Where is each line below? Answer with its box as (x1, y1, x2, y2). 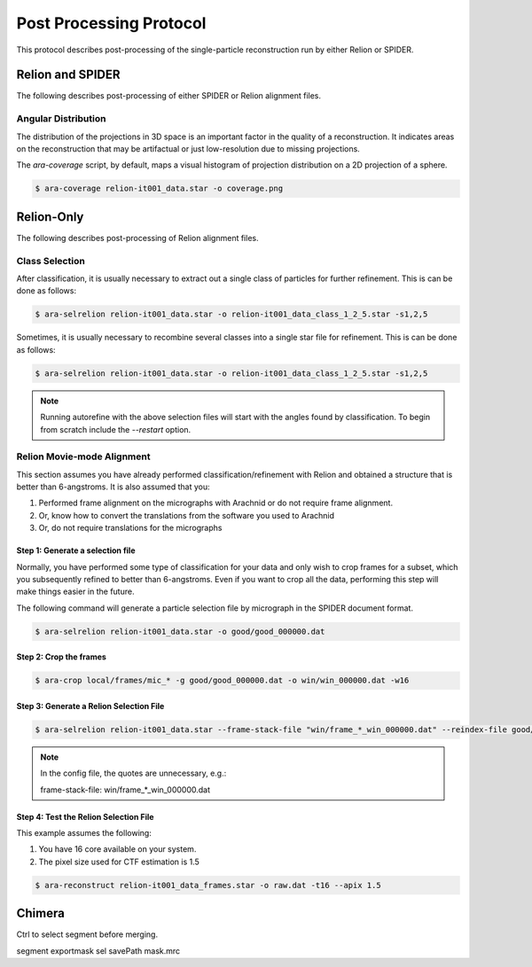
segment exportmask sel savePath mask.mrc (16, 945, 181, 956)
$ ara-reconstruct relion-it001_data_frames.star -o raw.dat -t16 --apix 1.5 (35, 880, 381, 890)
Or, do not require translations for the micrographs (38, 523, 223, 534)
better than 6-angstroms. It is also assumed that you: (16, 481, 210, 492)
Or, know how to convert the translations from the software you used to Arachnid (38, 510, 335, 520)
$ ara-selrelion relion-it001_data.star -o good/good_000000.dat (35, 626, 325, 636)
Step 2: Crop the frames (16, 651, 106, 662)
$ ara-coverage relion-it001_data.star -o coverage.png (35, 183, 284, 194)
